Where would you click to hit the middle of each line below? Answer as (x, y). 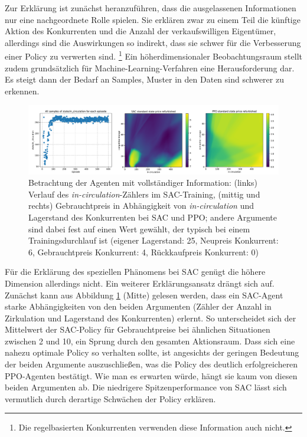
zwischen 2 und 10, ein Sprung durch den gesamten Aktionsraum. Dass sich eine (150, 341)
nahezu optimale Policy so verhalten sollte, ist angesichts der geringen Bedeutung (152, 352)
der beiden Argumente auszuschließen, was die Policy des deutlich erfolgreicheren (151, 364)
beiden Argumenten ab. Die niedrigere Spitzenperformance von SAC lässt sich (146, 387)
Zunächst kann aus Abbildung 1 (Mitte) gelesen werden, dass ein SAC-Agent (144, 295)
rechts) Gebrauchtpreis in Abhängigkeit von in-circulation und (141, 206)
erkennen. (22, 91)
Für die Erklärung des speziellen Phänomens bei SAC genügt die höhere (135, 272)
